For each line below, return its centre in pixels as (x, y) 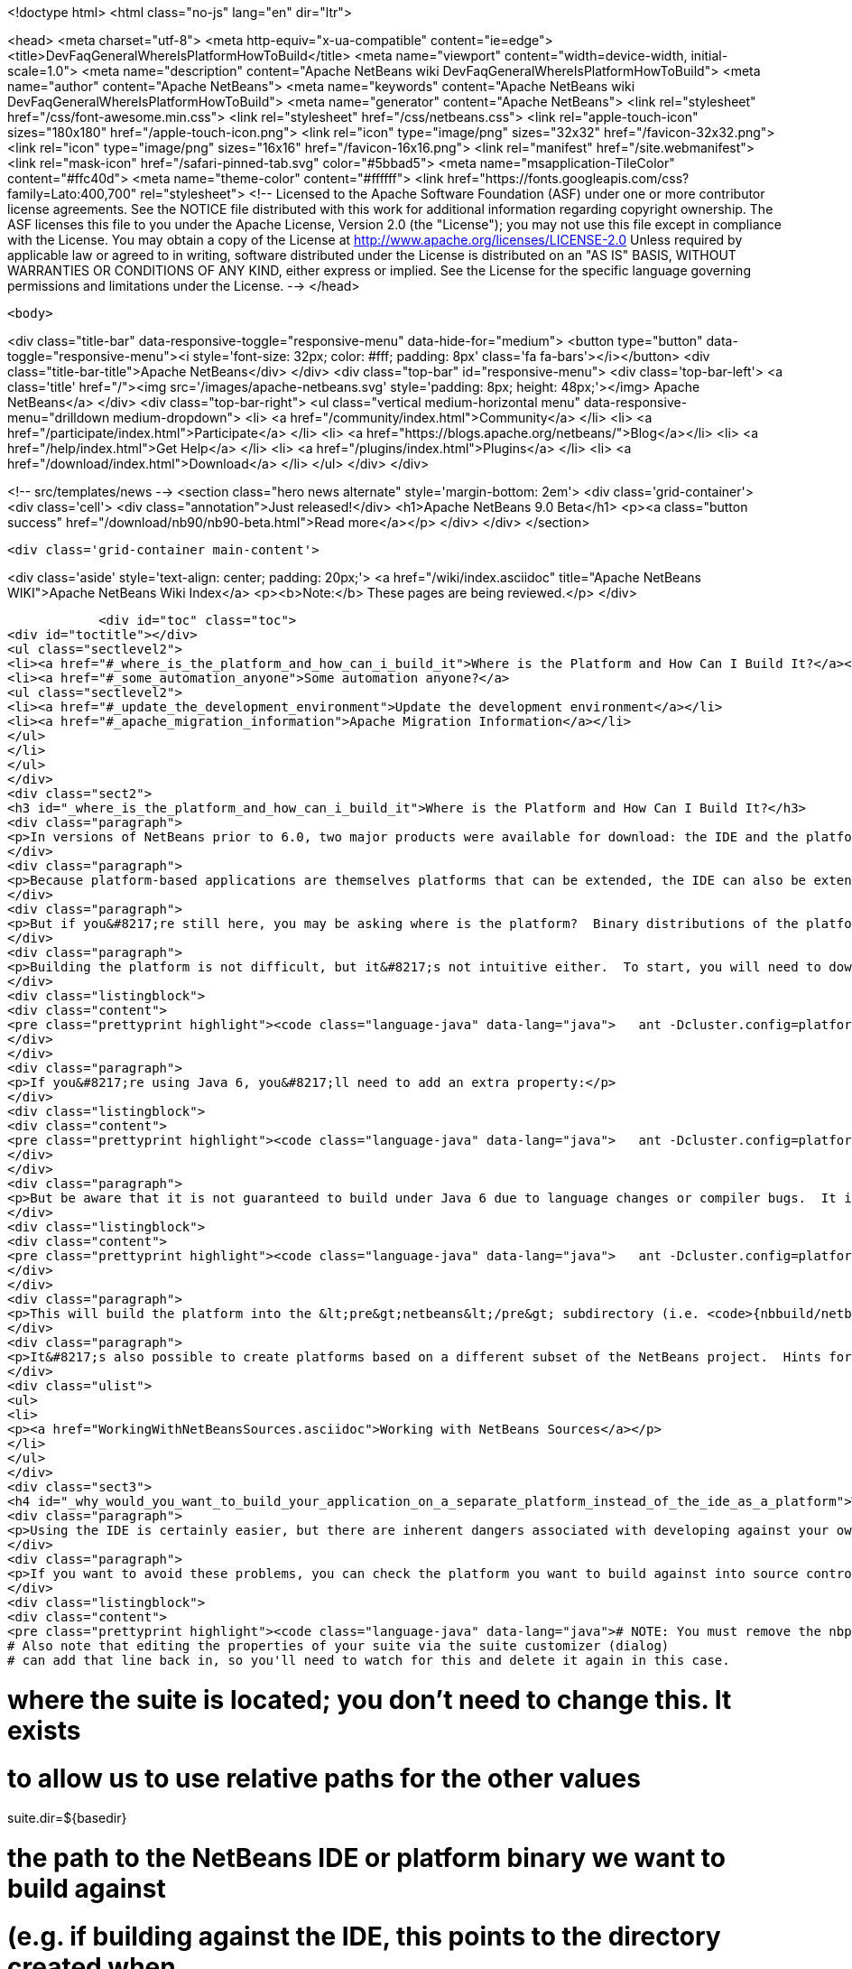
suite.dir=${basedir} (67, 1818)
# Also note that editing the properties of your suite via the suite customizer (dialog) (338, 1646)
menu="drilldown (59, 418)
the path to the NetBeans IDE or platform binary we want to (367, 1858)
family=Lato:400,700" (72, 194)
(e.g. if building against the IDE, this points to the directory (364, 1936)
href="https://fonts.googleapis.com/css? (568, 178)
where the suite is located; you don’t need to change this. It (370, 1700)
